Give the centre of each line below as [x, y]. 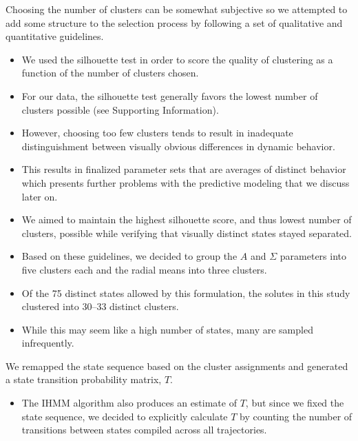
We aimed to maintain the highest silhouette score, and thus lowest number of [187, 219]
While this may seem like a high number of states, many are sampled [167, 329]
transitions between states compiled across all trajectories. [144, 430]
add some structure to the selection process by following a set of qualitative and [174, 22]
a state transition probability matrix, [84, 379]
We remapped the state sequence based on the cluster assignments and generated [177, 366]
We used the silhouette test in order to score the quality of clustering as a [177, 59]
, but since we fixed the [295, 403]
